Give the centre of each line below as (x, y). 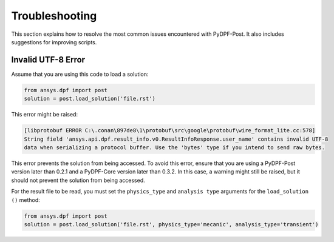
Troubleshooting (54, 16)
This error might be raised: (45, 115)
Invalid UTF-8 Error (48, 60)
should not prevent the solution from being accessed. (78, 180)
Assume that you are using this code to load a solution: (80, 74)
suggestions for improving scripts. (54, 42)
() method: (26, 200)
